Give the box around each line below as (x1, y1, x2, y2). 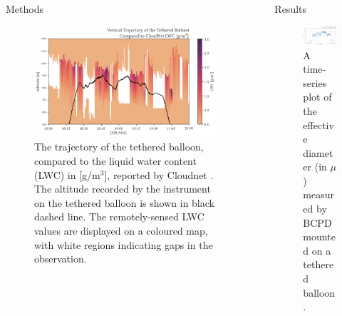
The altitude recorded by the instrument (34, 181, 211, 196)
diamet (303, 145, 333, 160)
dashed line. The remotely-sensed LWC (34, 209, 204, 224)
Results (274, 1, 307, 16)
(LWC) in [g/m (34, 167, 100, 182)
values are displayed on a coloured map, (34, 223, 208, 238)
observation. (34, 251, 87, 266)
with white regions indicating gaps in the (34, 237, 213, 252)
